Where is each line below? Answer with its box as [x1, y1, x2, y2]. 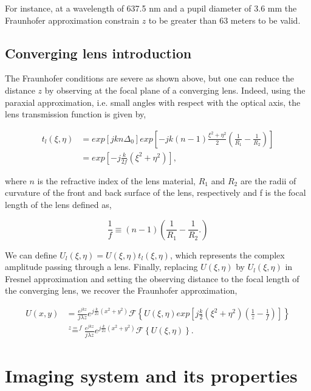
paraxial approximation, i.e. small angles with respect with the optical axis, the [5, 95, 301, 108]
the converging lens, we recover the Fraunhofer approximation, [5, 284, 238, 297]
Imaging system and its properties [5, 362, 298, 387]
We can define [5, 248, 57, 261]
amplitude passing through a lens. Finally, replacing [5, 260, 198, 273]
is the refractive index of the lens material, [37, 174, 196, 187]
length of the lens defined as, [5, 198, 112, 211]
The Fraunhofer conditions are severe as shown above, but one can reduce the [5, 72, 294, 85]
